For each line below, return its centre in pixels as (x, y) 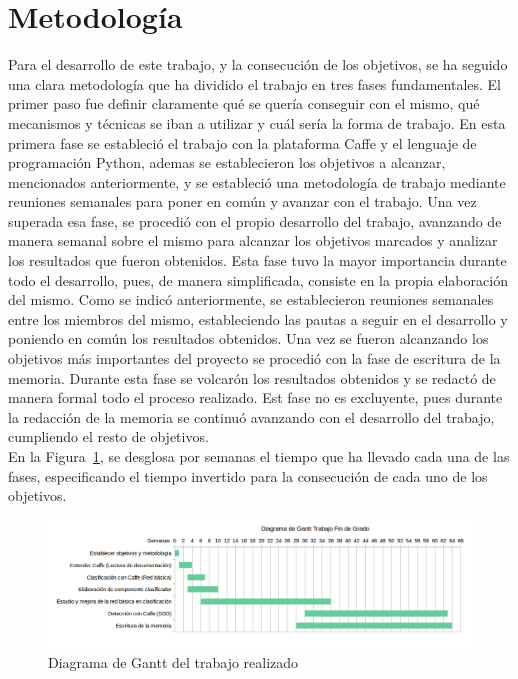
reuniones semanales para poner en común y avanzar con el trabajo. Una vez (242, 201)
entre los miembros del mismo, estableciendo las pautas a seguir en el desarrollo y (258, 318)
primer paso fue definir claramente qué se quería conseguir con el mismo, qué (244, 103)
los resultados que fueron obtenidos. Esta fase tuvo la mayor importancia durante (257, 260)
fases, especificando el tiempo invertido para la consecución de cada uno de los (248, 475)
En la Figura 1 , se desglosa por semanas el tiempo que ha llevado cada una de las (259, 456)
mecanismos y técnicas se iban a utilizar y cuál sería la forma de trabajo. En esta (257, 122)
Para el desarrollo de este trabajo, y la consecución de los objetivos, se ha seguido (258, 64)
